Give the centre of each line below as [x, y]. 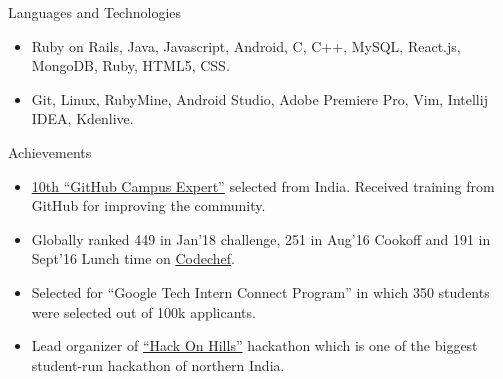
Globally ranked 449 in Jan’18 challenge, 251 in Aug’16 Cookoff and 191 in [261, 238]
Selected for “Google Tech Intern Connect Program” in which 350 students [260, 291]
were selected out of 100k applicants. [143, 311]
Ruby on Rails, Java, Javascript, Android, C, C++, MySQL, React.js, [246, 45]
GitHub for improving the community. [148, 205]
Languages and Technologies [95, 12]
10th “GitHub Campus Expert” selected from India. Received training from [263, 185]
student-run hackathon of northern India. [158, 364]
